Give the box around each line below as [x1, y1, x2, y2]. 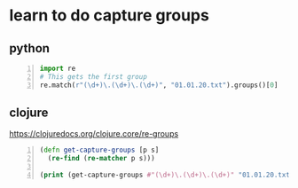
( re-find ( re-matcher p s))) [47, 154, 155, 163]
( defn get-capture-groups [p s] [39, 145, 160, 155]
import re [39, 64, 76, 73]
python [9, 41, 51, 56]
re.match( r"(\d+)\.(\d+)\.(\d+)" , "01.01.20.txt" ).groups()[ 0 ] [39, 81, 278, 90]
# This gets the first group [39, 72, 148, 81]
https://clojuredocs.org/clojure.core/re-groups [9, 129, 179, 139]
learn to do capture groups [9, 5, 210, 26]
